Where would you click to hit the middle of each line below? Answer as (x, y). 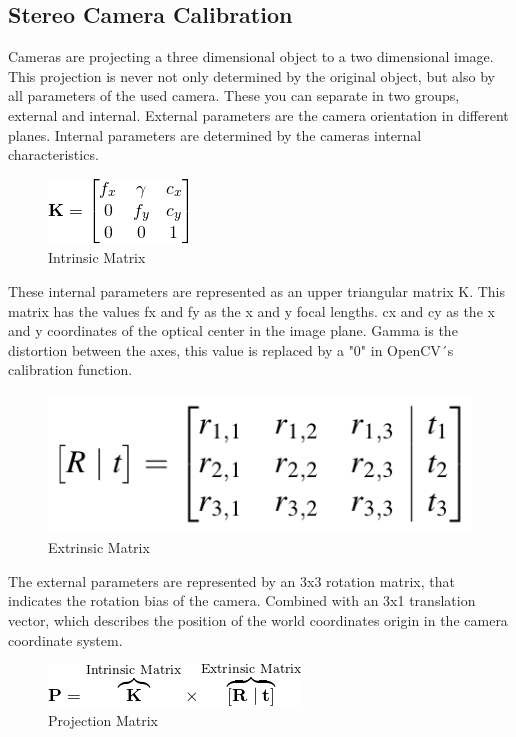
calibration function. (70, 369)
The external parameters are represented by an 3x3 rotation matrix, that (231, 580)
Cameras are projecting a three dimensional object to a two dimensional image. (251, 56)
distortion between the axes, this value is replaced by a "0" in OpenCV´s (231, 349)
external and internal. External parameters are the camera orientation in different (258, 114)
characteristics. (53, 154)
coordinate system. (65, 639)
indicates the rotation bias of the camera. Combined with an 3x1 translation (242, 600)
